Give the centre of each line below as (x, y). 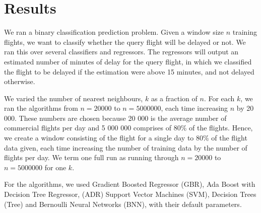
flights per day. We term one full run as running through (91, 157)
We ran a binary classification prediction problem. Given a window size (114, 32)
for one (55, 167)
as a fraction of (174, 98)
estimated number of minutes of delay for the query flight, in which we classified (128, 61)
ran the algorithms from (41, 108)
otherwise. (20, 81)
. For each (219, 98)
